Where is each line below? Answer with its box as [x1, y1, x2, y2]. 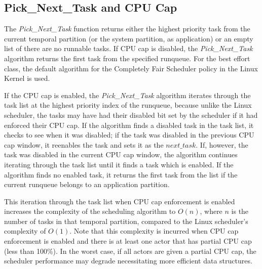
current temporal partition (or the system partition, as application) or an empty [4, 33, 253, 43]
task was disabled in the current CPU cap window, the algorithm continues [4, 149, 238, 160]
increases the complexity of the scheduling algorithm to [4, 206, 176, 216]
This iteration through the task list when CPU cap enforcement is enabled [4, 196, 235, 206]
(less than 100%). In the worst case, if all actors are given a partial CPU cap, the [4, 245, 256, 256]
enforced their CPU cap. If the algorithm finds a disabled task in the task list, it [4, 119, 254, 130]
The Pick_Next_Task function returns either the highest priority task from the [4, 23, 250, 34]
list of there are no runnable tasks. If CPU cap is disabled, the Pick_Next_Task [4, 43, 253, 54]
